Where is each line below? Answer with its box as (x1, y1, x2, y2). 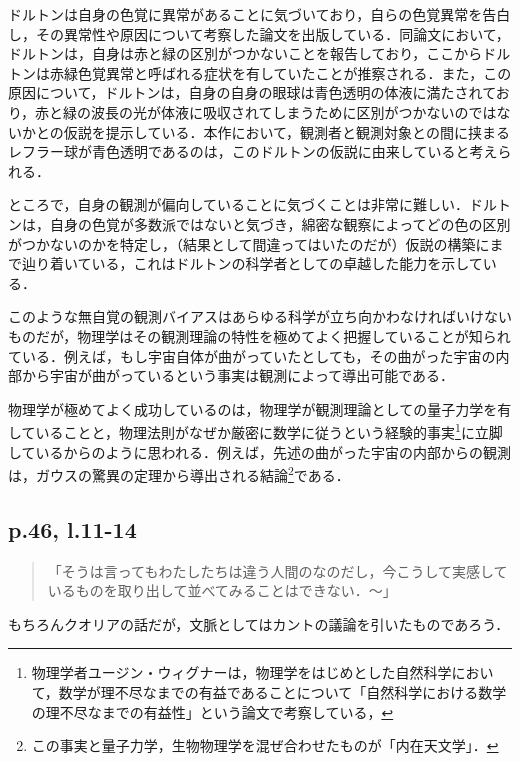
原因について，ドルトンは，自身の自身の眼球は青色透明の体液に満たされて (8, 82, 496, 103)
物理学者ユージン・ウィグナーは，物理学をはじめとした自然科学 (31, 662, 452, 683)
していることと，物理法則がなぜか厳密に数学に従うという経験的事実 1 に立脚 (8, 419, 503, 442)
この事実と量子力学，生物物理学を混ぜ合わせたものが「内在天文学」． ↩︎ (31, 735, 499, 756)
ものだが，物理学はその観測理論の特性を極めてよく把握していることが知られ (8, 325, 511, 346)
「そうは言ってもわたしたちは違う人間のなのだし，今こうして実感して (47, 560, 508, 581)
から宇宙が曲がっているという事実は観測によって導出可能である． (21, 365, 455, 386)
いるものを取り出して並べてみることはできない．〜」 (47, 580, 397, 601)
